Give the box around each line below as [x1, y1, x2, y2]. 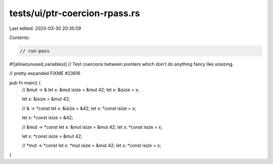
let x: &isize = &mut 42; [22, 96, 70, 102]
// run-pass [20, 48, 50, 54]
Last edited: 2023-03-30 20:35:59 [9, 25, 81, 31]
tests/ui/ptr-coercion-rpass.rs [9, 8, 140, 19]
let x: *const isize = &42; [22, 114, 73, 121]
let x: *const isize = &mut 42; [22, 133, 83, 139]
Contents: [9, 34, 30, 40]
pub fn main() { [9, 79, 41, 86]
